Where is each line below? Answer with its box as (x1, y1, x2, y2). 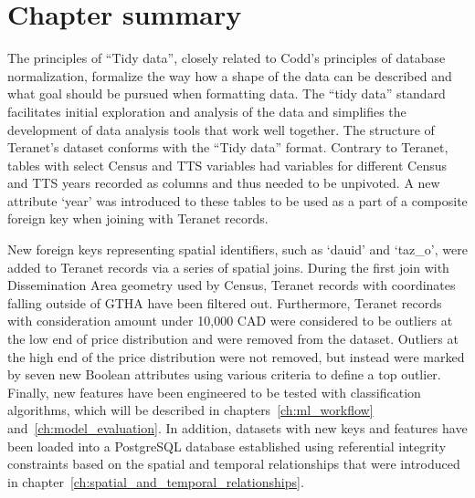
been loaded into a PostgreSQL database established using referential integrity (7, 436, 447, 455)
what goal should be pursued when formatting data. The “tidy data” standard (7, 84, 446, 103)
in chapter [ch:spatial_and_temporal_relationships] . (7, 472, 304, 491)
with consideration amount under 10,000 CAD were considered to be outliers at (7, 311, 453, 330)
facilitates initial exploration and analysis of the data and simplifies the (7, 101, 406, 120)
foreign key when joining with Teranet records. (7, 209, 269, 228)
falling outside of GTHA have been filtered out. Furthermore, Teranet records (7, 293, 442, 312)
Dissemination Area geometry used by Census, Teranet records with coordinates (7, 275, 456, 295)
